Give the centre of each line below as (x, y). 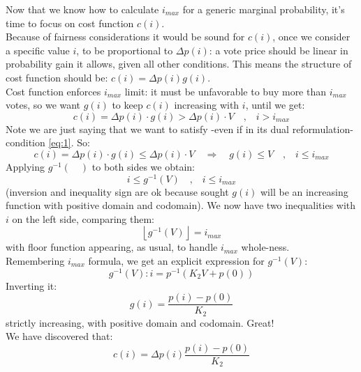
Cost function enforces (53, 91)
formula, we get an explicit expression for (176, 260)
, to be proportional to (125, 50)
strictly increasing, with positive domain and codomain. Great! (140, 322)
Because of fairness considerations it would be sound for (125, 37)
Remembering (35, 260)
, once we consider (311, 37)
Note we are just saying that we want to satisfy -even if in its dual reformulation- (179, 129)
